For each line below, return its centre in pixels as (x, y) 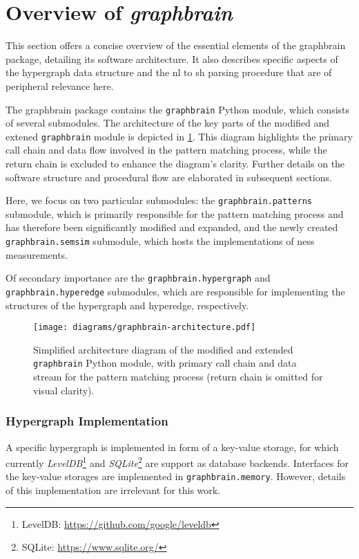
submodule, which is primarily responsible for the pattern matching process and (175, 213)
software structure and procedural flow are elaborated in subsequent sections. (169, 177)
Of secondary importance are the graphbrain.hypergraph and (138, 278)
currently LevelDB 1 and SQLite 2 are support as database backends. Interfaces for (177, 462)
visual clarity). (64, 390)
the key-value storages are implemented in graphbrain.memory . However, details (176, 476)
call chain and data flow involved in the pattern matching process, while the (166, 150)
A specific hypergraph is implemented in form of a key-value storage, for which (172, 447)
